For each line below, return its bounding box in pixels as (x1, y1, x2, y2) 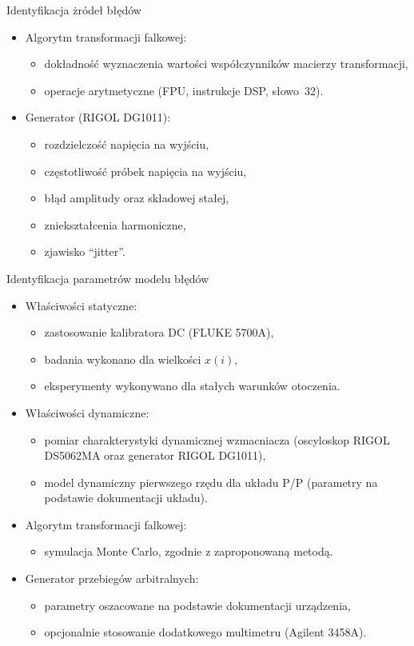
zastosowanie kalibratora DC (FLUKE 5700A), (44, 324, 274, 341)
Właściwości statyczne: (25, 297, 137, 313)
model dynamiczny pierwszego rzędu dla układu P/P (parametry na (44, 473, 378, 490)
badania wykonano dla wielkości (44, 350, 201, 367)
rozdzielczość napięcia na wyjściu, (44, 135, 209, 152)
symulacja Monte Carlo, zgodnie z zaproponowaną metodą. (44, 543, 333, 560)
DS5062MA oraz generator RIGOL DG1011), (44, 447, 266, 464)
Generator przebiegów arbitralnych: (25, 570, 199, 587)
